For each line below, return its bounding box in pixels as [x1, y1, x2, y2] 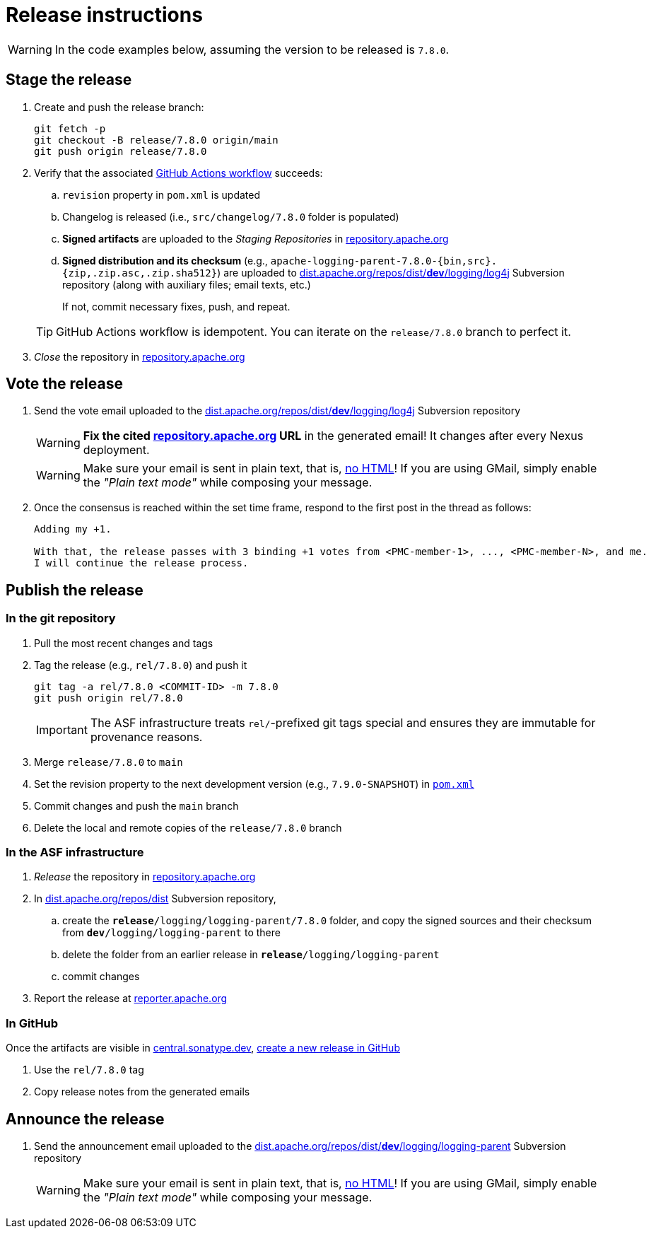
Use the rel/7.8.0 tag [34, 1064, 144, 1076]
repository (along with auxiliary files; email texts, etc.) [62, 278, 311, 291]
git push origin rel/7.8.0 [34, 692, 183, 704]
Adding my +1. [34, 523, 112, 535]
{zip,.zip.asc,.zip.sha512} [62, 267, 218, 279]
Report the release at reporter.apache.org [34, 992, 228, 1005]
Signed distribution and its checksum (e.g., [62, 254, 268, 267]
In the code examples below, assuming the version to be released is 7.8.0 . [54, 42, 450, 57]
